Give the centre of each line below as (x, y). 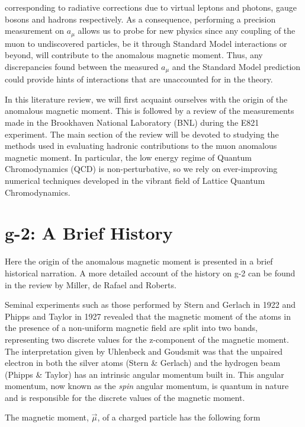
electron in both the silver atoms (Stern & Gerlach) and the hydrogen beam (143, 363)
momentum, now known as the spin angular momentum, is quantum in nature (147, 386)
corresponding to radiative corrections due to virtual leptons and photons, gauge (151, 7)
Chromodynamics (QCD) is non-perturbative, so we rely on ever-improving (141, 169)
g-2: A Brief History (89, 233)
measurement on (35, 31)
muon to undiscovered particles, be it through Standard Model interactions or (146, 43)
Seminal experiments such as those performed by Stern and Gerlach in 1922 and (150, 305)
